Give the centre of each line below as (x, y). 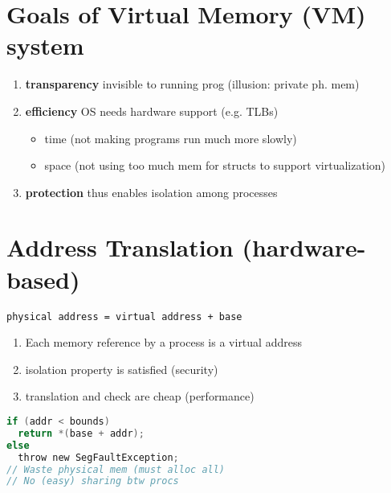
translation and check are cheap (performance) (140, 396)
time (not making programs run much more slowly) (171, 138)
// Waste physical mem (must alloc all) (116, 469)
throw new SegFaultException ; (98, 457)
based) (43, 279)
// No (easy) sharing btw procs (93, 481)
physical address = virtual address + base (124, 316)
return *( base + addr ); (81, 433)
